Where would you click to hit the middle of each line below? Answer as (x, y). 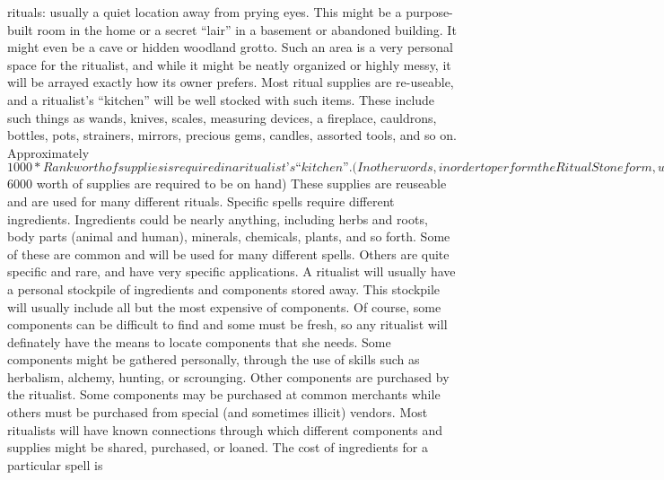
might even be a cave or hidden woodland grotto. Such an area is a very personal (230, 47)
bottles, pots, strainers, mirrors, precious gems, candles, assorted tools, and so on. (232, 135)
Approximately (48, 152)
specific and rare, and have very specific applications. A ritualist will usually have (232, 271)
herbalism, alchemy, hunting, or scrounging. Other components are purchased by (228, 376)
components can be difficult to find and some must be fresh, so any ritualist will (227, 324)
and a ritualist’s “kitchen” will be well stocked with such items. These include (221, 99)
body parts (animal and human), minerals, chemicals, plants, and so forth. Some (229, 236)
